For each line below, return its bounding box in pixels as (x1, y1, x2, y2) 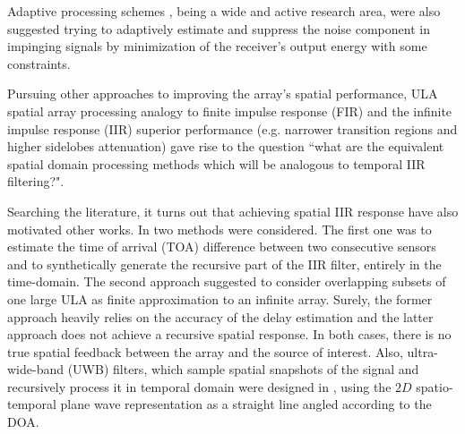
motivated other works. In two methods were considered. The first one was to (7, 219, 432, 238)
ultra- (407, 342, 438, 361)
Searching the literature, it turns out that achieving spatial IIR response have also (7, 201, 459, 220)
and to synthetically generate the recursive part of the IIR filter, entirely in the (7, 254, 442, 273)
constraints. (7, 54, 71, 72)
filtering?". (7, 172, 65, 191)
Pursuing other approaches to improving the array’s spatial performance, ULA (7, 84, 438, 103)
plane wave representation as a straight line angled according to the (60, 395, 432, 413)
